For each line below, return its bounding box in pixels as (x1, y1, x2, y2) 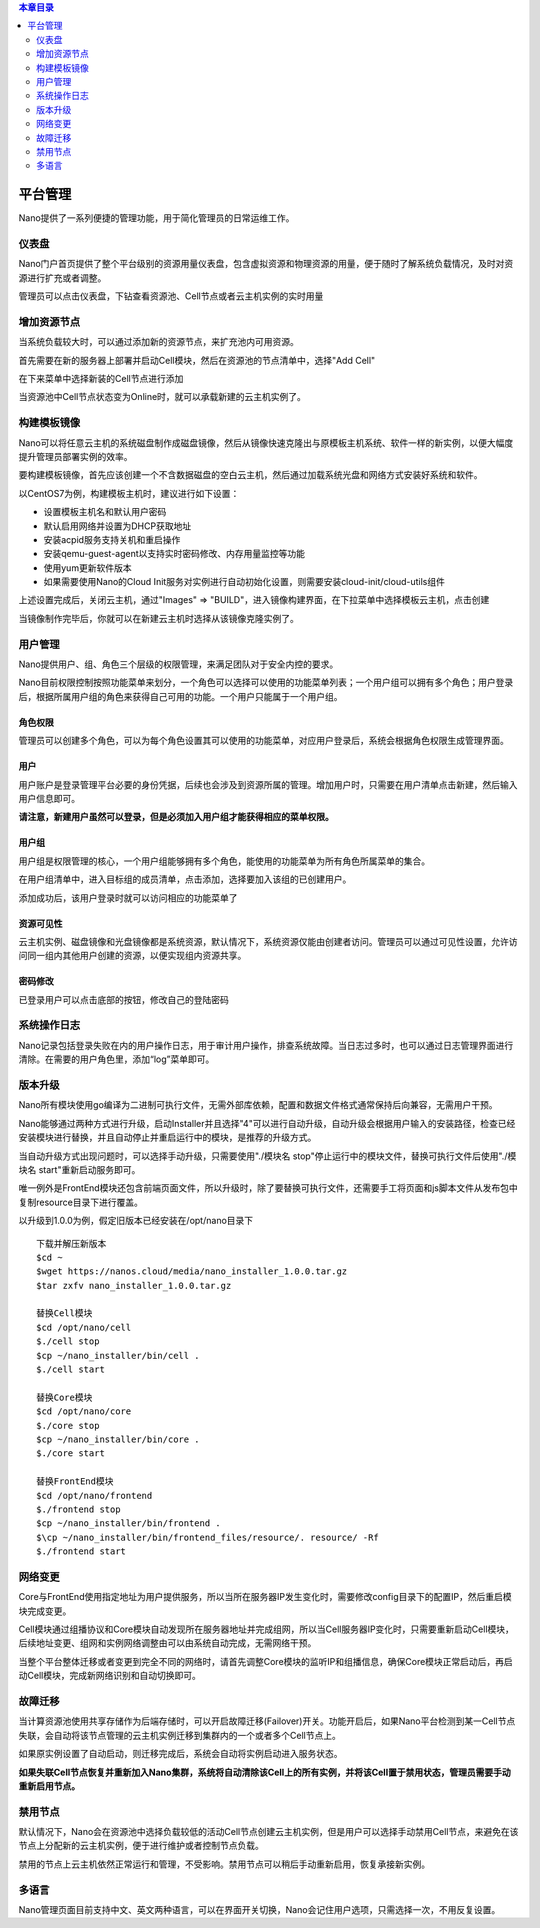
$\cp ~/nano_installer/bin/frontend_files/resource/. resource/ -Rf (36, 1531, 379, 1543)
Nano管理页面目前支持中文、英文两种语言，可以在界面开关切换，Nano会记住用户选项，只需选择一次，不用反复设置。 (18, 1903, 501, 1915)
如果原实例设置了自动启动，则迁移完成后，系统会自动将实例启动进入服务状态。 (18, 1748, 343, 1760)
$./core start (36, 1448, 105, 1459)
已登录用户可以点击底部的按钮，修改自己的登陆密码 (18, 993, 229, 1005)
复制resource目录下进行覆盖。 (18, 1196, 144, 1208)
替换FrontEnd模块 (36, 1476, 114, 1487)
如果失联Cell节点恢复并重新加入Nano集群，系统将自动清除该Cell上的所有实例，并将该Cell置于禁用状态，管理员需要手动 (18, 1766, 511, 1778)
